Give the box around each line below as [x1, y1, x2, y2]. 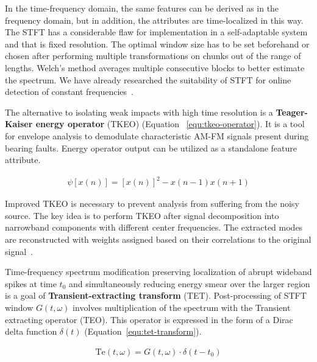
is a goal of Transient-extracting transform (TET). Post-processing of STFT [5, 289, 307, 302]
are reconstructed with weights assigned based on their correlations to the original [5, 233, 312, 246]
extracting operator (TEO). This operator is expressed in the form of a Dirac [5, 313, 293, 325]
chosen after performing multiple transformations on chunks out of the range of [5, 49, 301, 62]
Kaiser [5, 117, 33, 130]
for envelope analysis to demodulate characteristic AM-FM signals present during [5, 129, 309, 142]
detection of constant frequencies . [5, 85, 134, 98]
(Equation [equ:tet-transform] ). [84, 325, 202, 338]
